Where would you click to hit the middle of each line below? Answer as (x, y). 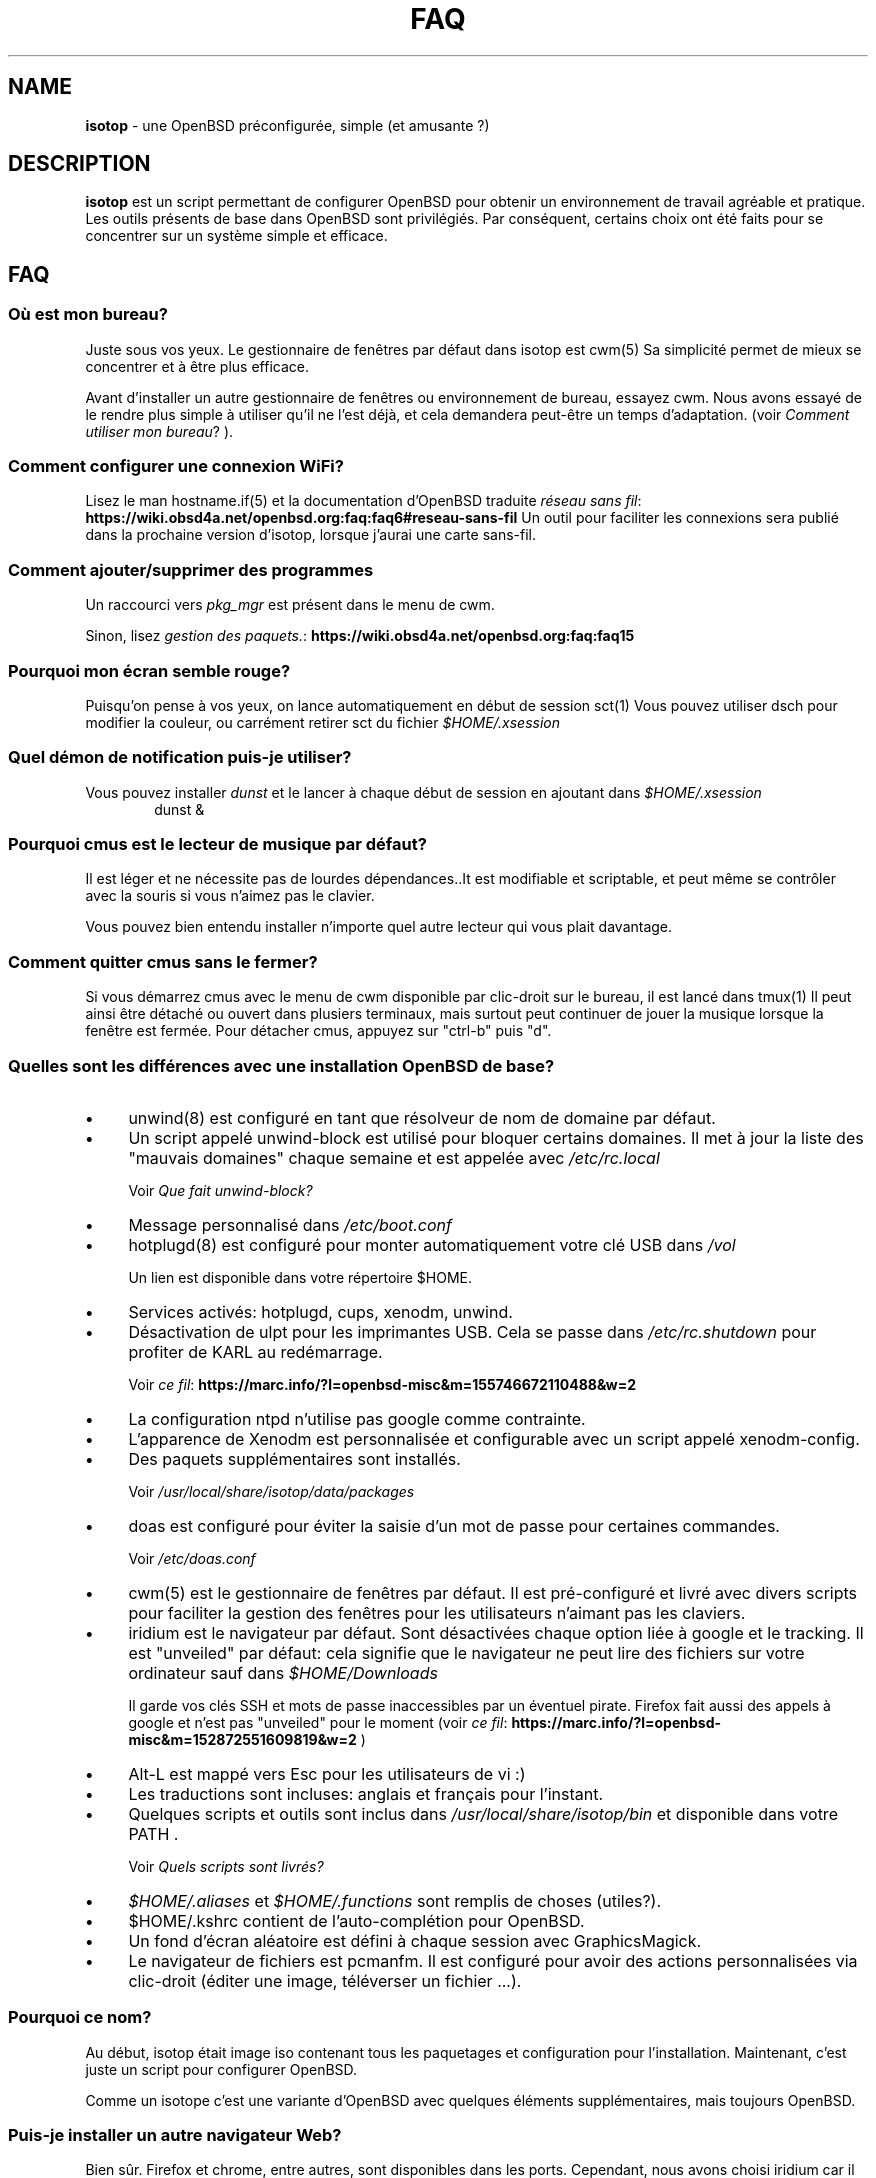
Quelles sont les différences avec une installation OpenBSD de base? (281, 1065)
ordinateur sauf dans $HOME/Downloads (283, 1672)
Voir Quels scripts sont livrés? (226, 1866)
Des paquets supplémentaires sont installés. (294, 1458)
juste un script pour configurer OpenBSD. (221, 2069)
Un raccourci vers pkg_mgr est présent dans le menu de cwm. (290, 605)
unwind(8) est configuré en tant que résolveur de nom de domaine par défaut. (422, 1117)
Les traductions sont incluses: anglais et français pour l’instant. (366, 1793)
